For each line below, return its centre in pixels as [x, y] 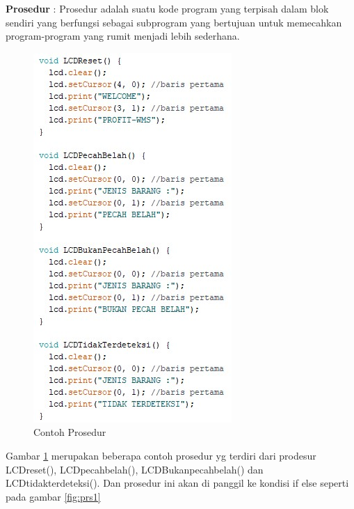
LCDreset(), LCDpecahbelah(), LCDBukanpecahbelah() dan [135, 469]
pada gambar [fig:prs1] [53, 496]
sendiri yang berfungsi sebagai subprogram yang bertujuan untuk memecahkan [174, 22]
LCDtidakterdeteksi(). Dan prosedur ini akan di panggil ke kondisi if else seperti [177, 483]
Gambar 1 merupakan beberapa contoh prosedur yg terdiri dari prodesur [161, 455]
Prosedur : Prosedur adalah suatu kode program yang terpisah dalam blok [167, 8]
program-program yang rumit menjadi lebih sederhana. [123, 36]
